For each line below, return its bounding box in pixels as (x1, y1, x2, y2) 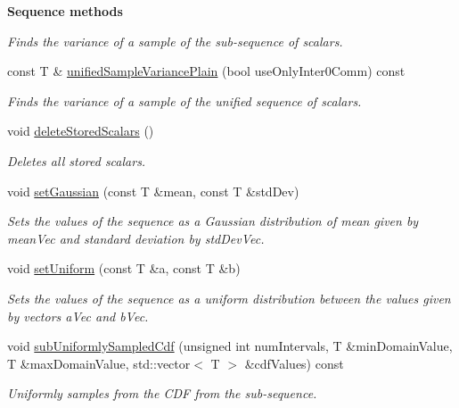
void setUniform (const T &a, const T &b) (7, 259, 241, 278)
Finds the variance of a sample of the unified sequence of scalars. (7, 91, 362, 110)
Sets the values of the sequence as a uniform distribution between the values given (7, 288, 451, 307)
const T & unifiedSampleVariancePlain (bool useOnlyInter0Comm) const (7, 62, 406, 80)
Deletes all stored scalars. (7, 151, 146, 170)
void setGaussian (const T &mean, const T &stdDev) (7, 181, 299, 200)
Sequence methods (7, 2, 123, 20)
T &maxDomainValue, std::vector (7, 354, 191, 372)
